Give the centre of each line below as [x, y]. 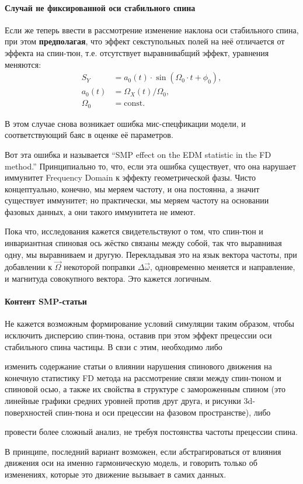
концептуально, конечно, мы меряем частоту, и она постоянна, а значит [132, 189]
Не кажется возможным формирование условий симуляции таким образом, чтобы [149, 324]
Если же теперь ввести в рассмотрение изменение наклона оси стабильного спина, [152, 30]
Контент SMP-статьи [46, 301]
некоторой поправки [99, 267]
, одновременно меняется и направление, [223, 267]
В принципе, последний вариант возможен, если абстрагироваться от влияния [143, 451]
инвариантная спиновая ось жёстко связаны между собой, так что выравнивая [143, 243]
